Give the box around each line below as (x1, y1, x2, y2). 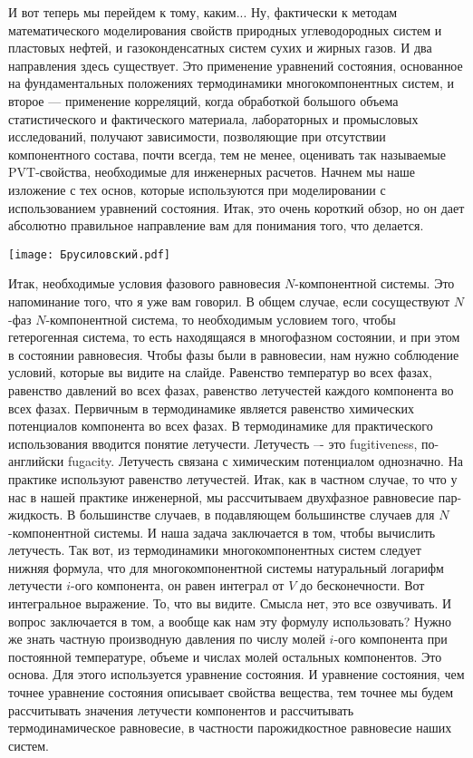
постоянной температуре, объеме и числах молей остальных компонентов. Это (8, 646, 442, 666)
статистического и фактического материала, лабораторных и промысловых (8, 109, 419, 128)
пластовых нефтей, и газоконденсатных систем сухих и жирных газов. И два (8, 38, 432, 57)
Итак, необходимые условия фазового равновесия (8, 274, 281, 293)
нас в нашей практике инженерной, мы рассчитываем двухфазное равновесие (8, 487, 435, 506)
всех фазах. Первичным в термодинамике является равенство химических (8, 398, 414, 417)
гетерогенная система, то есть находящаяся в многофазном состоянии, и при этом (8, 327, 460, 346)
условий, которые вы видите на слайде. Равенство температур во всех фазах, (8, 363, 432, 382)
